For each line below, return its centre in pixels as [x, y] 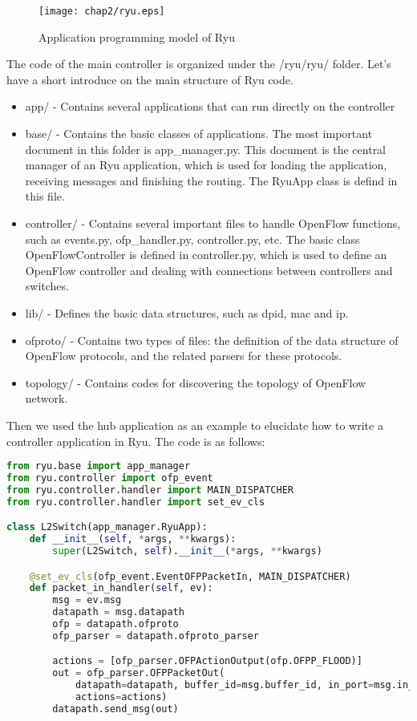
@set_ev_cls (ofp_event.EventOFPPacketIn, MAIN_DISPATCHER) [190, 576]
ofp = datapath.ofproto [115, 624]
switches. [47, 286]
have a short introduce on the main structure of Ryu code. [150, 79]
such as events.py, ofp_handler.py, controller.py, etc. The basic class [192, 239]
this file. [45, 196]
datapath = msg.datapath [118, 612]
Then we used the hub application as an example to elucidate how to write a [195, 425]
